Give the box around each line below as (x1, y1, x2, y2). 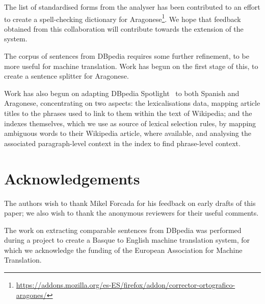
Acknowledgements (4, 168, 140, 189)
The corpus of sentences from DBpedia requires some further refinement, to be (4, 51, 249, 61)
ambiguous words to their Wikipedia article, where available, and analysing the (4, 128, 251, 138)
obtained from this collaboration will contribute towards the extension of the (4, 23, 244, 34)
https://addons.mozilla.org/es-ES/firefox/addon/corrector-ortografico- (16, 279, 235, 290)
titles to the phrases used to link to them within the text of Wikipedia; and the (4, 108, 252, 118)
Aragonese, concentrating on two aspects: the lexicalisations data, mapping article (4, 98, 260, 108)
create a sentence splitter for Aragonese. (4, 71, 129, 81)
